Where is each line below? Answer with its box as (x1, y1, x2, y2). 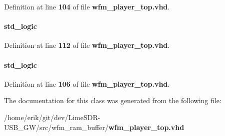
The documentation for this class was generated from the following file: (4, 95, 221, 106)
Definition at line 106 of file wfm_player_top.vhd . (4, 78, 170, 89)
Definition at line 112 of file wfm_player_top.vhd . (4, 40, 170, 50)
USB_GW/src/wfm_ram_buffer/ (4, 122, 108, 132)
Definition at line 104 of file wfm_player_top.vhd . (4, 1, 170, 11)
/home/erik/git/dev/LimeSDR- (4, 112, 100, 122)
